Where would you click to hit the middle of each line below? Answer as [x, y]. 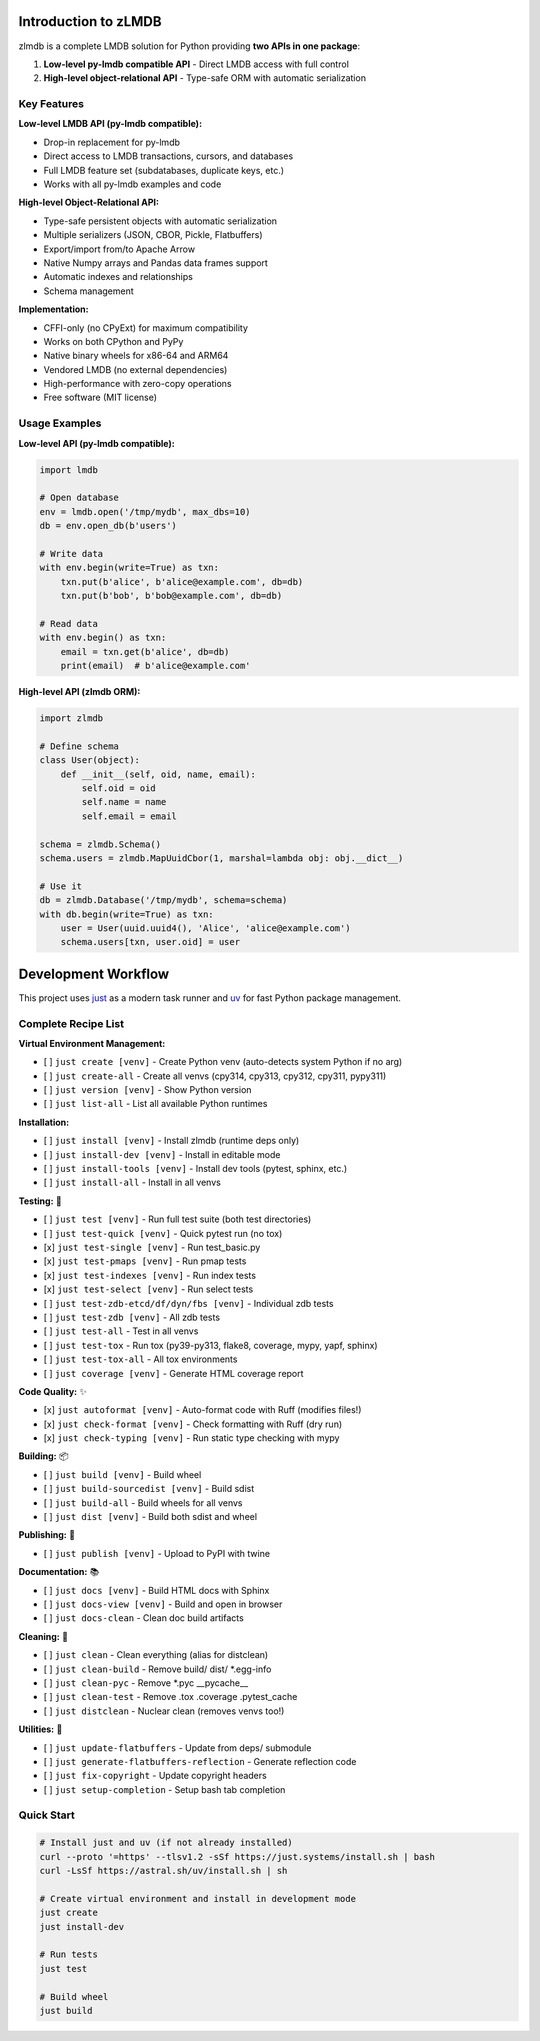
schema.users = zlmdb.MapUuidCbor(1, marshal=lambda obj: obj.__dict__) [221, 858]
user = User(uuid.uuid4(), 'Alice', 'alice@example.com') [205, 928]
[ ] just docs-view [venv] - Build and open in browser [163, 1604]
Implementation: [53, 309]
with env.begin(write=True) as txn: [129, 568]
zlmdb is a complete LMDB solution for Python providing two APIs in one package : [189, 46]
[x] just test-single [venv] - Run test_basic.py [152, 1247]
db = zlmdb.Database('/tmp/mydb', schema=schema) [163, 900]
